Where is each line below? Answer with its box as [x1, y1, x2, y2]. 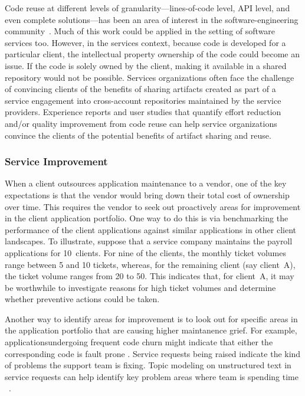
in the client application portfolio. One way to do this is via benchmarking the [5, 212, 288, 224]
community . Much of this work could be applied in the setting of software [5, 25, 276, 37]
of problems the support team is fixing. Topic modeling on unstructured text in [5, 359, 291, 371]
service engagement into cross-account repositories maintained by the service [5, 94, 281, 106]
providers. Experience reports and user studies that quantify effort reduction [5, 106, 281, 118]
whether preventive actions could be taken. [5, 293, 160, 305]
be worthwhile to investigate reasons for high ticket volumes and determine [5, 281, 276, 293]
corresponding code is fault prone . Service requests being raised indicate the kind [5, 347, 301, 359]
